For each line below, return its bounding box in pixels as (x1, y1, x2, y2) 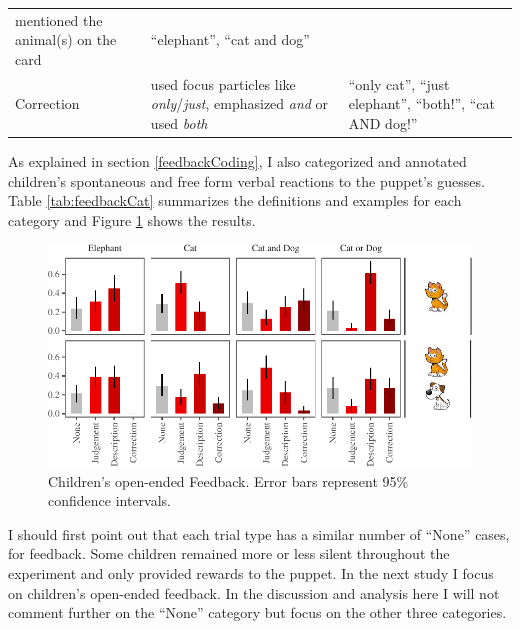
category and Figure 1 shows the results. (8, 209, 256, 230)
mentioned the (15, 9, 103, 30)
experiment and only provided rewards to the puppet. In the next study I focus (8, 562, 494, 583)
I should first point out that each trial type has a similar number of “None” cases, (8, 523, 510, 544)
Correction (15, 93, 80, 114)
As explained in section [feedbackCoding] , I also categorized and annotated (8, 151, 467, 172)
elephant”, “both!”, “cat (348, 93, 495, 114)
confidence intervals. (48, 490, 172, 511)
